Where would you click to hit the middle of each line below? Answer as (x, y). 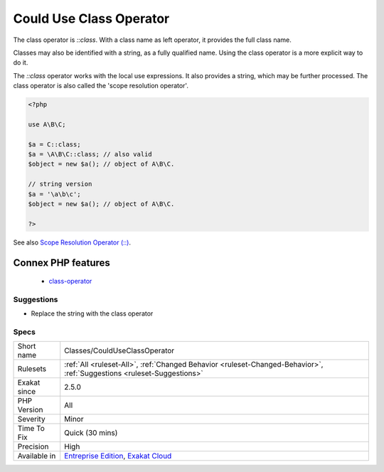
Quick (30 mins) (91, 433)
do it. (21, 63)
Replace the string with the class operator (92, 313)
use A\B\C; (47, 124)
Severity (31, 419)
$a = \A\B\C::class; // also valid (90, 154)
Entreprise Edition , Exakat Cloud (118, 456)
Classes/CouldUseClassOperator (119, 350)
